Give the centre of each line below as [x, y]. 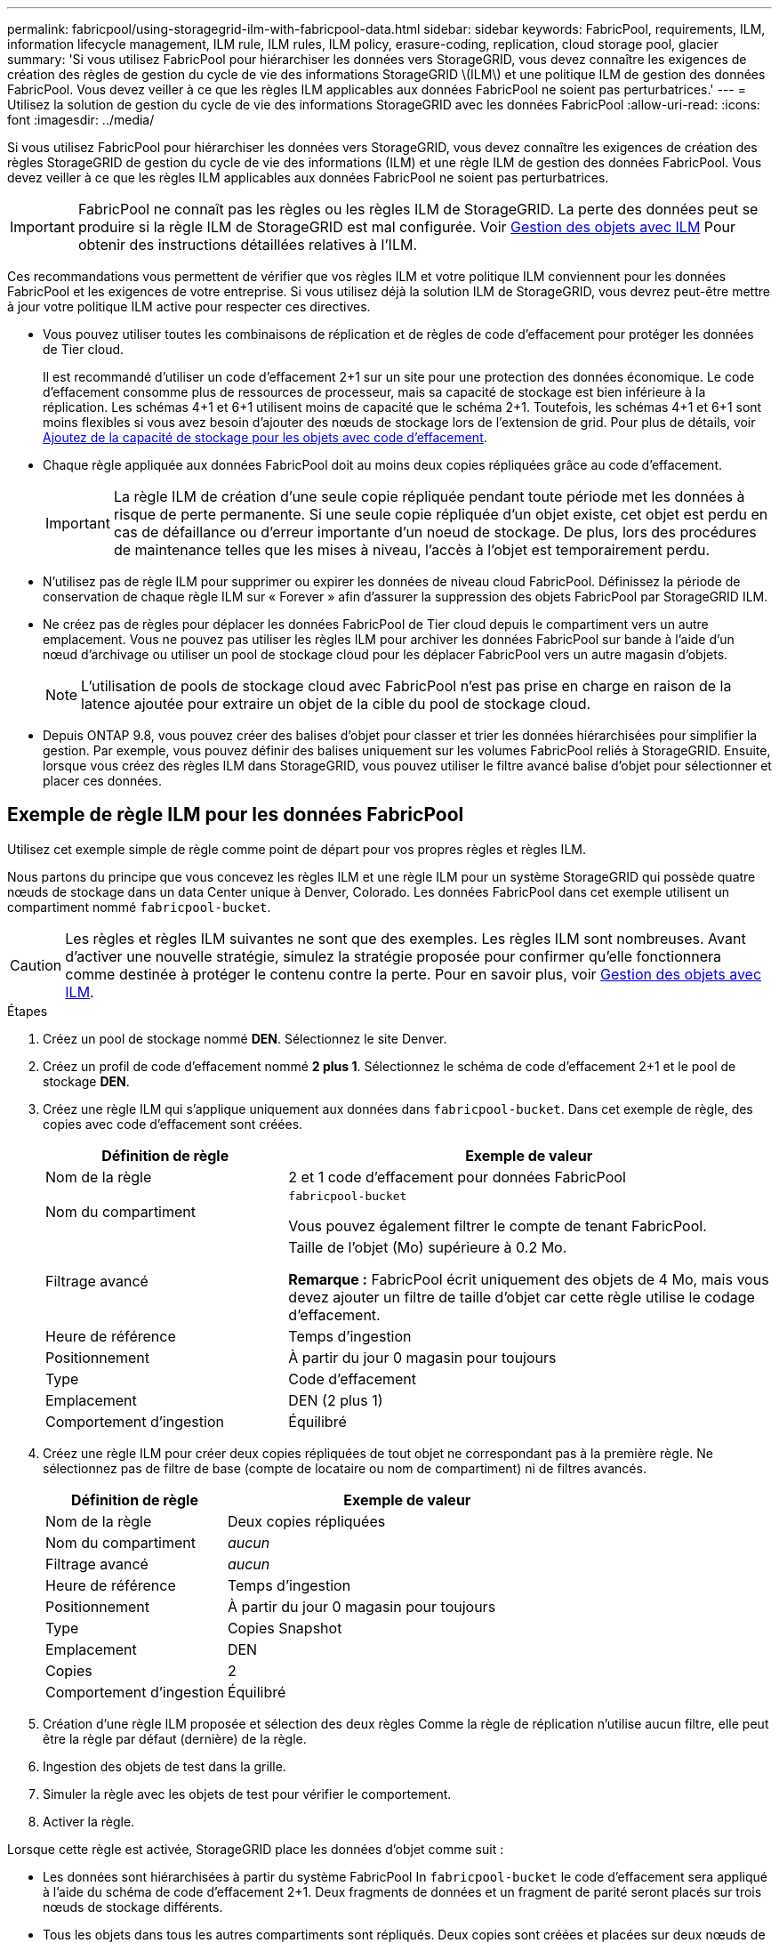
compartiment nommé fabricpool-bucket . [139, 907]
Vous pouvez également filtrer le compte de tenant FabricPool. [498, 1225]
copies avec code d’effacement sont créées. [173, 1124]
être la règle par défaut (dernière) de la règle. [175, 1738]
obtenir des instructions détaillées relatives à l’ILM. [248, 245]
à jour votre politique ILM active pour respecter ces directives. [189, 306]
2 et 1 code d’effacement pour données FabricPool [457, 1177]
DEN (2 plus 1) [336, 1400]
